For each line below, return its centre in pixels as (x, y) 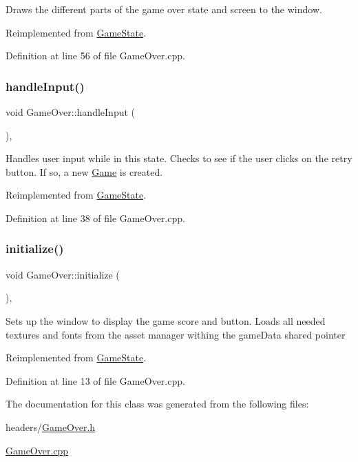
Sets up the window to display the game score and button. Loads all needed (166, 320)
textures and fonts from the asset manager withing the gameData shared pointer (176, 334)
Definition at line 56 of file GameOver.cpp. (95, 56)
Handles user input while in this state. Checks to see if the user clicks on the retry (179, 158)
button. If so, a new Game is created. (84, 171)
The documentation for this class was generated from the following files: (157, 404)
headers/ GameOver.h (51, 426)
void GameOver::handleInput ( (71, 112)
